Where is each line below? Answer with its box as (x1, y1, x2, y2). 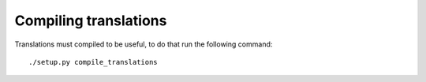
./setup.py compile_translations (28, 58, 158, 66)
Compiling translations (14, 12, 167, 29)
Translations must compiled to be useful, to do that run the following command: (14, 39, 273, 49)
